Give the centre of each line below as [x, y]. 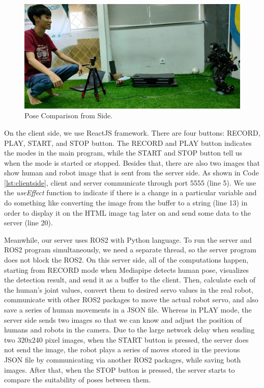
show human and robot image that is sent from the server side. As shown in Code [131, 173]
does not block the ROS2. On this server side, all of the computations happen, [126, 260]
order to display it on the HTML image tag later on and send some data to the [128, 212]
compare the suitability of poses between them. [78, 380]
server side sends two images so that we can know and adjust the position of [123, 319]
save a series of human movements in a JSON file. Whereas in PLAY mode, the [128, 310]
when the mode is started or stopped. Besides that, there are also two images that [132, 162]
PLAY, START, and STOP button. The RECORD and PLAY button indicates [128, 143]
